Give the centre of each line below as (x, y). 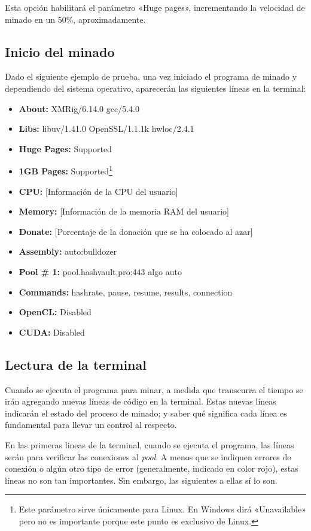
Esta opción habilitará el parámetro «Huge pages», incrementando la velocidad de (155, 7)
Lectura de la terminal (76, 364)
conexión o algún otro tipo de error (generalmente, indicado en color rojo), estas (152, 468)
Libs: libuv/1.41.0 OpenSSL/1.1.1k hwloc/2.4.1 (106, 129)
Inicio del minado (60, 51)
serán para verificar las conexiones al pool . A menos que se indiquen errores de (148, 456)
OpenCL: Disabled (55, 312)
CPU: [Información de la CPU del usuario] (98, 191)
